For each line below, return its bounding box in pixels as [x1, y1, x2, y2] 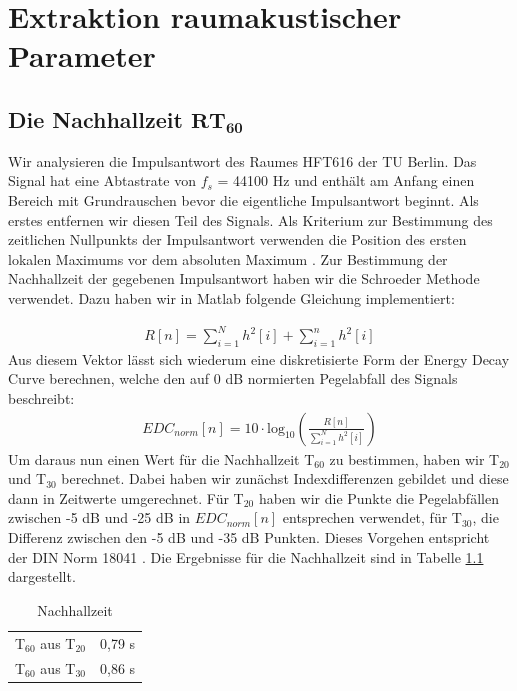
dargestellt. [8, 566, 76, 587]
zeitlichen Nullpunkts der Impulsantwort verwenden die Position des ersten [8, 229, 467, 250]
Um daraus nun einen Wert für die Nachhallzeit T [8, 448, 315, 469]
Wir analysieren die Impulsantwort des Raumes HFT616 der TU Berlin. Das [8, 150, 477, 171]
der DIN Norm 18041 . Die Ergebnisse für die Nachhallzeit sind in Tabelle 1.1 [8, 546, 484, 567]
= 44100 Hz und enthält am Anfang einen [217, 170, 475, 191]
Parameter [8, 35, 156, 76]
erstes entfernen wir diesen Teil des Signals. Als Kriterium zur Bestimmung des [8, 209, 493, 230]
